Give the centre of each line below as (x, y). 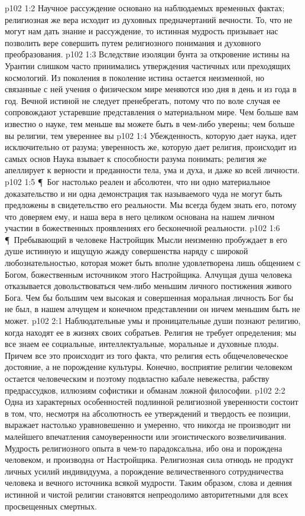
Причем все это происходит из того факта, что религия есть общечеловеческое (147, 355)
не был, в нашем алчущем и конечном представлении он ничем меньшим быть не (152, 309)
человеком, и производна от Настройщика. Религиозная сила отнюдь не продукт (149, 460)
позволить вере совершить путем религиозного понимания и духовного (133, 42)
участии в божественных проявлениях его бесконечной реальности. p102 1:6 (142, 228)
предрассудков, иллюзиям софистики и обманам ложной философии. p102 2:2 (145, 390)
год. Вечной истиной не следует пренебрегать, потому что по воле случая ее (142, 100)
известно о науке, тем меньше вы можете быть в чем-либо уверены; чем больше (150, 123)
